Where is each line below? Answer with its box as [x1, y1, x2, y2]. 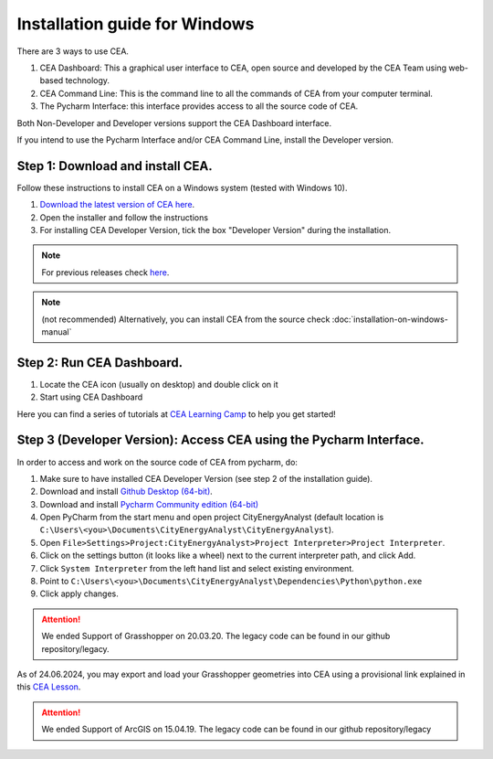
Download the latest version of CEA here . [39, 199, 195, 210]
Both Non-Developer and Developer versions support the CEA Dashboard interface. [16, 117, 332, 128]
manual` [41, 326, 72, 337]
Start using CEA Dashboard [39, 391, 143, 402]
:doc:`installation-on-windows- [331, 314, 449, 325]
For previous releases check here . [41, 266, 170, 278]
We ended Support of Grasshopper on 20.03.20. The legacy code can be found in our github [41, 631, 391, 642]
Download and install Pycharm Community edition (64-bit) [39, 498, 259, 509]
